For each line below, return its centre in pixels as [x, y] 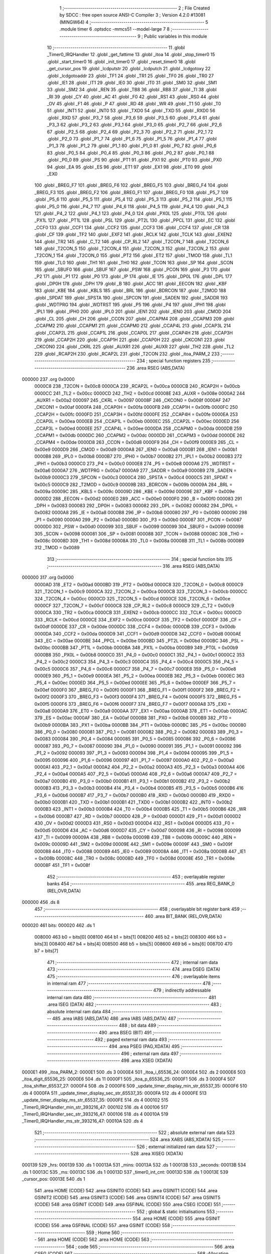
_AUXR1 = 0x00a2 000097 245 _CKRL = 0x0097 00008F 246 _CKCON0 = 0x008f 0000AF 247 [132, 400]
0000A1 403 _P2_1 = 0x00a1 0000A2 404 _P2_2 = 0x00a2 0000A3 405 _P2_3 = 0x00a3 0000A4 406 [140, 767]
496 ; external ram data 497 [150, 1053]
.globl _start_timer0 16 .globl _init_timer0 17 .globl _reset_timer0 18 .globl [121, 61]
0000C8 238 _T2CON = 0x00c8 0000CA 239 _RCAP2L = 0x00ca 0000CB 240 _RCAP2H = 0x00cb [137, 386]
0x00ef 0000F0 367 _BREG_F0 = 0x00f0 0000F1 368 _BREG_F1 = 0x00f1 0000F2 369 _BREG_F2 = [137, 690]
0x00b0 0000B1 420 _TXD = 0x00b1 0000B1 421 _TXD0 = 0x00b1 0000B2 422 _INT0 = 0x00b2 [133, 802]
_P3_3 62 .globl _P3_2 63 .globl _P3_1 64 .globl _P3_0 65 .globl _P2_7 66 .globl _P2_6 [134, 125]
